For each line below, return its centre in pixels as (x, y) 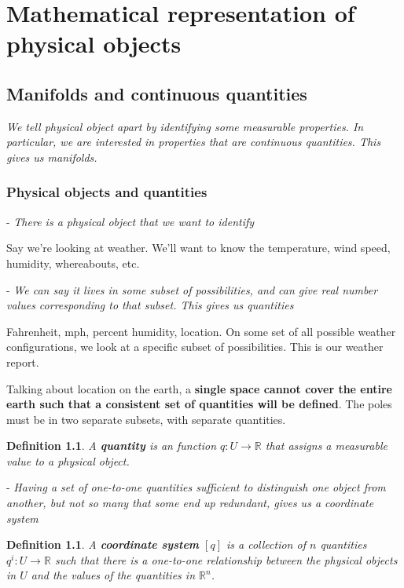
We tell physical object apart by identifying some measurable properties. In (185, 126)
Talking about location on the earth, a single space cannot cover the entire (199, 388)
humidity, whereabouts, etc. (73, 263)
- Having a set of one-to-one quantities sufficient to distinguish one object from (196, 487)
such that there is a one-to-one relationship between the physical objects (226, 559)
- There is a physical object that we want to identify (130, 221)
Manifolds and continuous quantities (157, 93)
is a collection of (266, 544)
